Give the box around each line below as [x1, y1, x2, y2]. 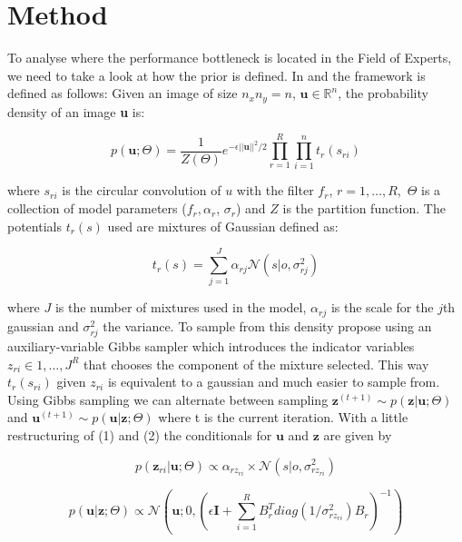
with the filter [236, 181, 314, 200]
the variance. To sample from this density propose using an [103, 316, 432, 335]
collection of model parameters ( [7, 199, 187, 218]
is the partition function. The [282, 199, 446, 218]
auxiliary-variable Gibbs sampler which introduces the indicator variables [7, 337, 415, 355]
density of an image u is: [7, 102, 145, 121]
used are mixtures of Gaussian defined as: [107, 216, 339, 235]
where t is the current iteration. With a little [158, 408, 408, 427]
